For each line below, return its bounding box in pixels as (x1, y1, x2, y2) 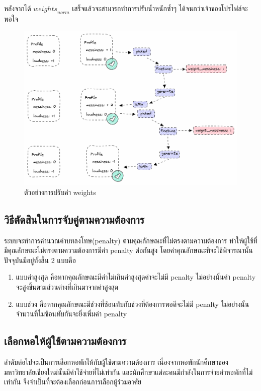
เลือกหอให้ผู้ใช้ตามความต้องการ (4, 333, 127, 349)
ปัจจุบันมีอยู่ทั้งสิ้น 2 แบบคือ (4, 254, 76, 265)
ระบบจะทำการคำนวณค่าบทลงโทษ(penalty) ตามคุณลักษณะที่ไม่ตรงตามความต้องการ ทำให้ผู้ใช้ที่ (4, 235, 257, 245)
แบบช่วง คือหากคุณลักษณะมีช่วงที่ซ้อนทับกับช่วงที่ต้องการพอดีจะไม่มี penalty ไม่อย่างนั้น (16, 298, 249, 309)
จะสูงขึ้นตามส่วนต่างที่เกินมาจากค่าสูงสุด (16, 282, 119, 292)
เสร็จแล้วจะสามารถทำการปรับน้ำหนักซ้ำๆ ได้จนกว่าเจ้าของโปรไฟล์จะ (72, 3, 248, 13)
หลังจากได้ (4, 3, 31, 13)
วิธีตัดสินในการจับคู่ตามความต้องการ (4, 211, 145, 227)
